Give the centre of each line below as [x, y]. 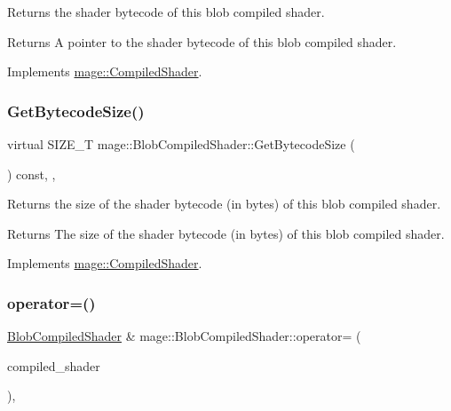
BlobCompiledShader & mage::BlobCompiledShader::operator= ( [184, 336]
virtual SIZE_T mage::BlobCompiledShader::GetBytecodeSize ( [181, 144]
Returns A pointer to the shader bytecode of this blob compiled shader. [202, 41]
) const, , [32, 174]
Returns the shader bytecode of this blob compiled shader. [166, 12]
